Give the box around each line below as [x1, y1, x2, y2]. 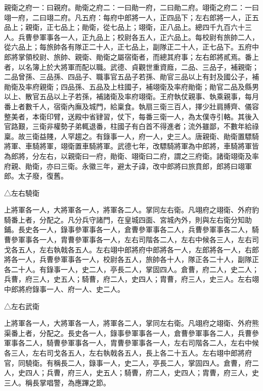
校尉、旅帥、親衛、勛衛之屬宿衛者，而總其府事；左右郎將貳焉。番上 [32, 51, 259, 62]
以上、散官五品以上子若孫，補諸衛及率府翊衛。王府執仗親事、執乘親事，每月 [4, 91, 259, 102]
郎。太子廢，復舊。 [4, 170, 68, 181]
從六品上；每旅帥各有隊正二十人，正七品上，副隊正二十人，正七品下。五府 [4, 41, 252, 52]
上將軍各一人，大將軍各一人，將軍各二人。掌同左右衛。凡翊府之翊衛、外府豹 [4, 204, 259, 215]
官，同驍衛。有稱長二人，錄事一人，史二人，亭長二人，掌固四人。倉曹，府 [4, 357, 252, 368]
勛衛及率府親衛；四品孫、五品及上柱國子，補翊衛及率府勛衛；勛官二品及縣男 [4, 81, 259, 92]
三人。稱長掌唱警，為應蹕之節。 [4, 377, 110, 387]
